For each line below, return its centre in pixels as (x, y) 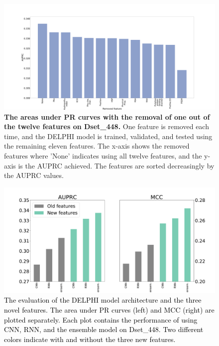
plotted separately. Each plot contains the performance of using (101, 319)
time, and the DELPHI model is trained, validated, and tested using (108, 136)
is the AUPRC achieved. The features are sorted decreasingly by (116, 165)
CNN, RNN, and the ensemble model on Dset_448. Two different (104, 329)
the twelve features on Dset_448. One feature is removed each (107, 126)
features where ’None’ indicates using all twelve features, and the (103, 155)
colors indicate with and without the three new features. (90, 339)
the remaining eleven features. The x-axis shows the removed (97, 146)
